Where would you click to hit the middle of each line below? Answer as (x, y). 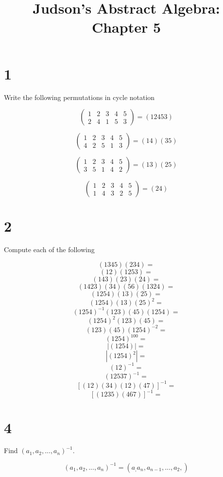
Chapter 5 (126, 27)
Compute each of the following (49, 249)
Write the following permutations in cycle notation (79, 97)
